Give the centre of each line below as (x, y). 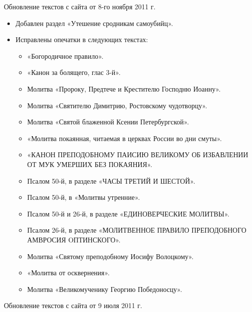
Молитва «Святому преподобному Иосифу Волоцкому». (110, 256)
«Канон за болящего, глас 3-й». (74, 72)
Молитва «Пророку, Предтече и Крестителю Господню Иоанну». (124, 88)
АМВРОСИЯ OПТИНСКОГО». (74, 239)
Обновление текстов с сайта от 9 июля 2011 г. (73, 305)
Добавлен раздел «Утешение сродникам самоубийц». (94, 23)
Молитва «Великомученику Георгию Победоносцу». (105, 289)
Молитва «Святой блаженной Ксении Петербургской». (108, 122)
